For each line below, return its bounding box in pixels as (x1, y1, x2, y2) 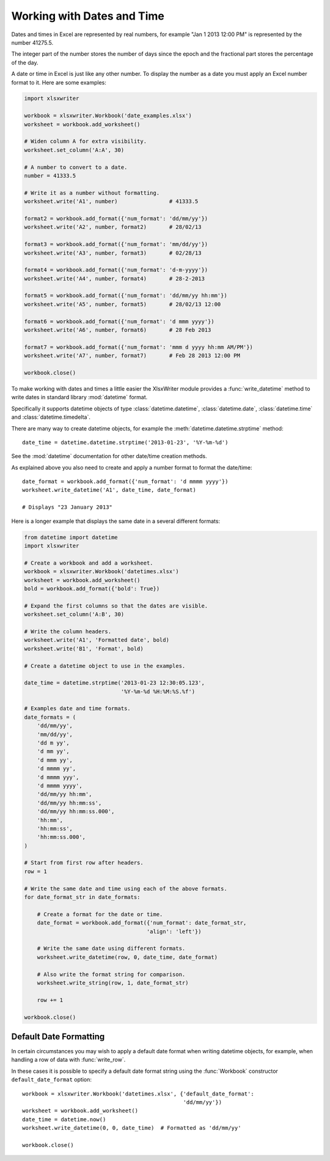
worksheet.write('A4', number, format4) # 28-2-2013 (24, 275, 205, 282)
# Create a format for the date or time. (37, 911, 163, 918)
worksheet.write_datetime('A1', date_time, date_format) (22, 487, 197, 494)
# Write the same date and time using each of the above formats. (24, 885, 227, 892)
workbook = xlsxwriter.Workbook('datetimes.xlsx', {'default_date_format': (22, 1090, 254, 1097)
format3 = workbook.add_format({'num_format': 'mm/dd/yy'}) (24, 241, 208, 248)
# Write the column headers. (24, 628, 112, 635)
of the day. (11, 59, 38, 66)
